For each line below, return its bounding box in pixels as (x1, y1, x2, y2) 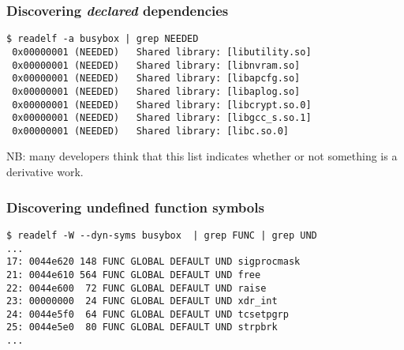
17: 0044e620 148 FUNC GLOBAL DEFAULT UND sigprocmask (6, 256, 301, 268)
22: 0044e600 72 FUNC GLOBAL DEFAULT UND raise (6, 282, 267, 294)
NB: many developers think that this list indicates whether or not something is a (6, 148, 398, 164)
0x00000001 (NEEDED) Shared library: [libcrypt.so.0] (12, 99, 312, 111)
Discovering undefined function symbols (6, 197, 264, 216)
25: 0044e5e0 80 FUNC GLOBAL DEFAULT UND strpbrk (6, 322, 278, 333)
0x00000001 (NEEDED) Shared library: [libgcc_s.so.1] (12, 112, 312, 124)
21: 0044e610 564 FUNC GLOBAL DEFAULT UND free (6, 269, 261, 280)
